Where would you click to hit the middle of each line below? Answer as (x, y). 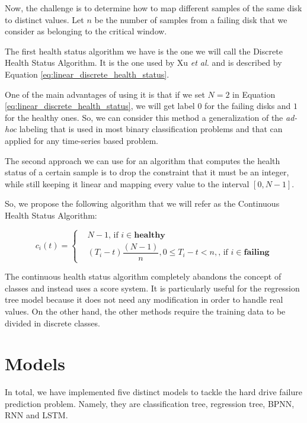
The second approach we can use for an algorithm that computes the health (143, 160)
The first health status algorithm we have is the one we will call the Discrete (144, 51)
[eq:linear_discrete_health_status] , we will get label (100, 106)
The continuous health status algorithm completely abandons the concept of (143, 276)
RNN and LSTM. (36, 415)
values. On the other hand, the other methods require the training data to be (145, 311)
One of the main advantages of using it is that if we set (105, 94)
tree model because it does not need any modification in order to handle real (144, 299)
